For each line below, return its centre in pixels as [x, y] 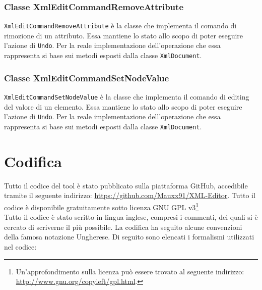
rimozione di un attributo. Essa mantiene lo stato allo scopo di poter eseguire [124, 35]
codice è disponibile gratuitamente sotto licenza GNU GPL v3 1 [102, 206]
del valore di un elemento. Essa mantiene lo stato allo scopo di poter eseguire [123, 106]
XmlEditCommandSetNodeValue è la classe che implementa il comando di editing [127, 96]
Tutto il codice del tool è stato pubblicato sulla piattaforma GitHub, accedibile [126, 185]
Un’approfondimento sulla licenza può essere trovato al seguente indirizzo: [130, 271]
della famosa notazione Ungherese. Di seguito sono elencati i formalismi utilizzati [129, 237]
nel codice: [20, 246]
